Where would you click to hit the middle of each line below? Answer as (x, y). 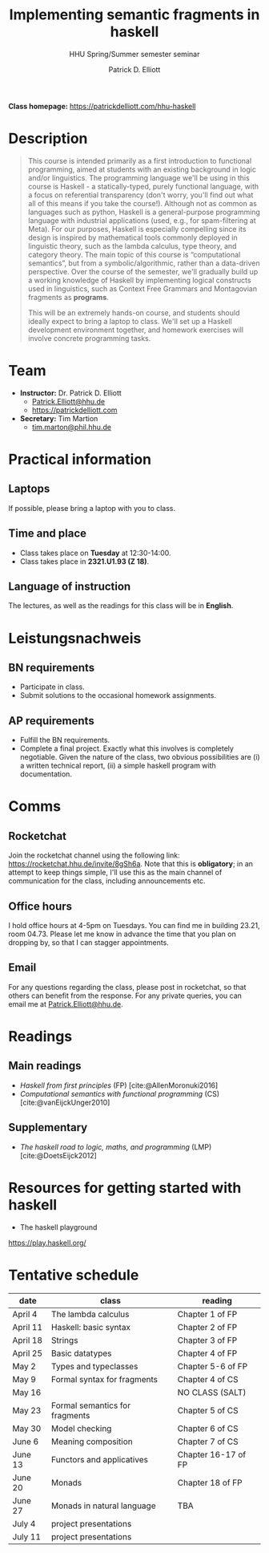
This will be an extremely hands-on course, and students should (134, 312)
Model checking (81, 1428)
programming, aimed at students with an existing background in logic (142, 169)
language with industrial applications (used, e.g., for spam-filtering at (142, 220)
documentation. (46, 774)
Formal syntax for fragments (104, 1379)
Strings (64, 1340)
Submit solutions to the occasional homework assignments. (118, 695)
